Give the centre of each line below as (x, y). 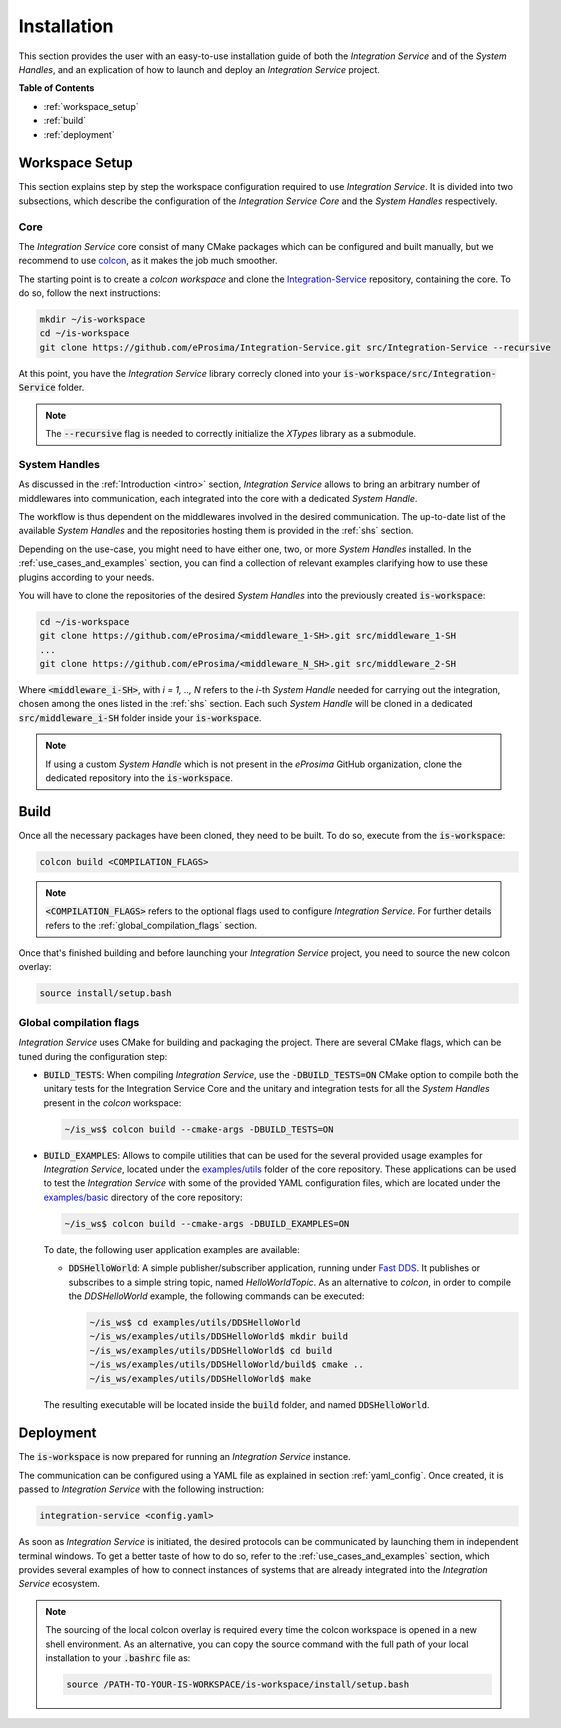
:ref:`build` (65, 121)
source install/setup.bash (105, 993)
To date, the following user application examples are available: (171, 1249)
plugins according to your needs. (86, 577)
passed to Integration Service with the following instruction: (141, 1489)
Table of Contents (56, 88)
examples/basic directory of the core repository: (143, 1197)
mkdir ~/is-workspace (92, 319)
